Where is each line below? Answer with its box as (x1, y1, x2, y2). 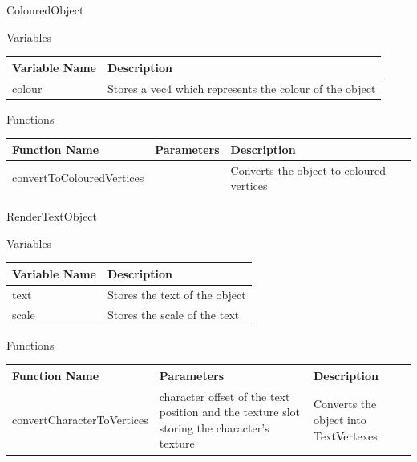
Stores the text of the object (107, 286, 246, 302)
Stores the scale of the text (107, 306, 240, 322)
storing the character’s (159, 419, 269, 436)
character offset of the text (159, 387, 290, 404)
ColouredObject (6, 2, 84, 18)
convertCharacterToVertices (12, 411, 148, 428)
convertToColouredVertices (12, 169, 144, 186)
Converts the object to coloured (230, 161, 387, 178)
